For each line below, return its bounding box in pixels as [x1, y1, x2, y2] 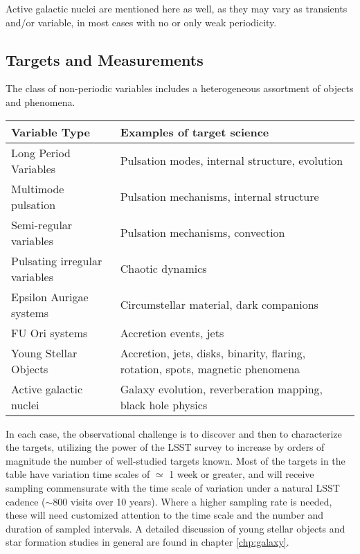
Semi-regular [11, 216, 73, 233]
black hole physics [120, 396, 208, 413]
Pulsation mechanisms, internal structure [120, 188, 319, 205]
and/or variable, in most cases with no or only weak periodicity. [6, 15, 277, 29]
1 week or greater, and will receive [169, 467, 314, 481]
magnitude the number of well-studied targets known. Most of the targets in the [6, 453, 345, 467]
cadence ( [6, 494, 46, 508]
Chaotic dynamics [120, 260, 207, 277]
